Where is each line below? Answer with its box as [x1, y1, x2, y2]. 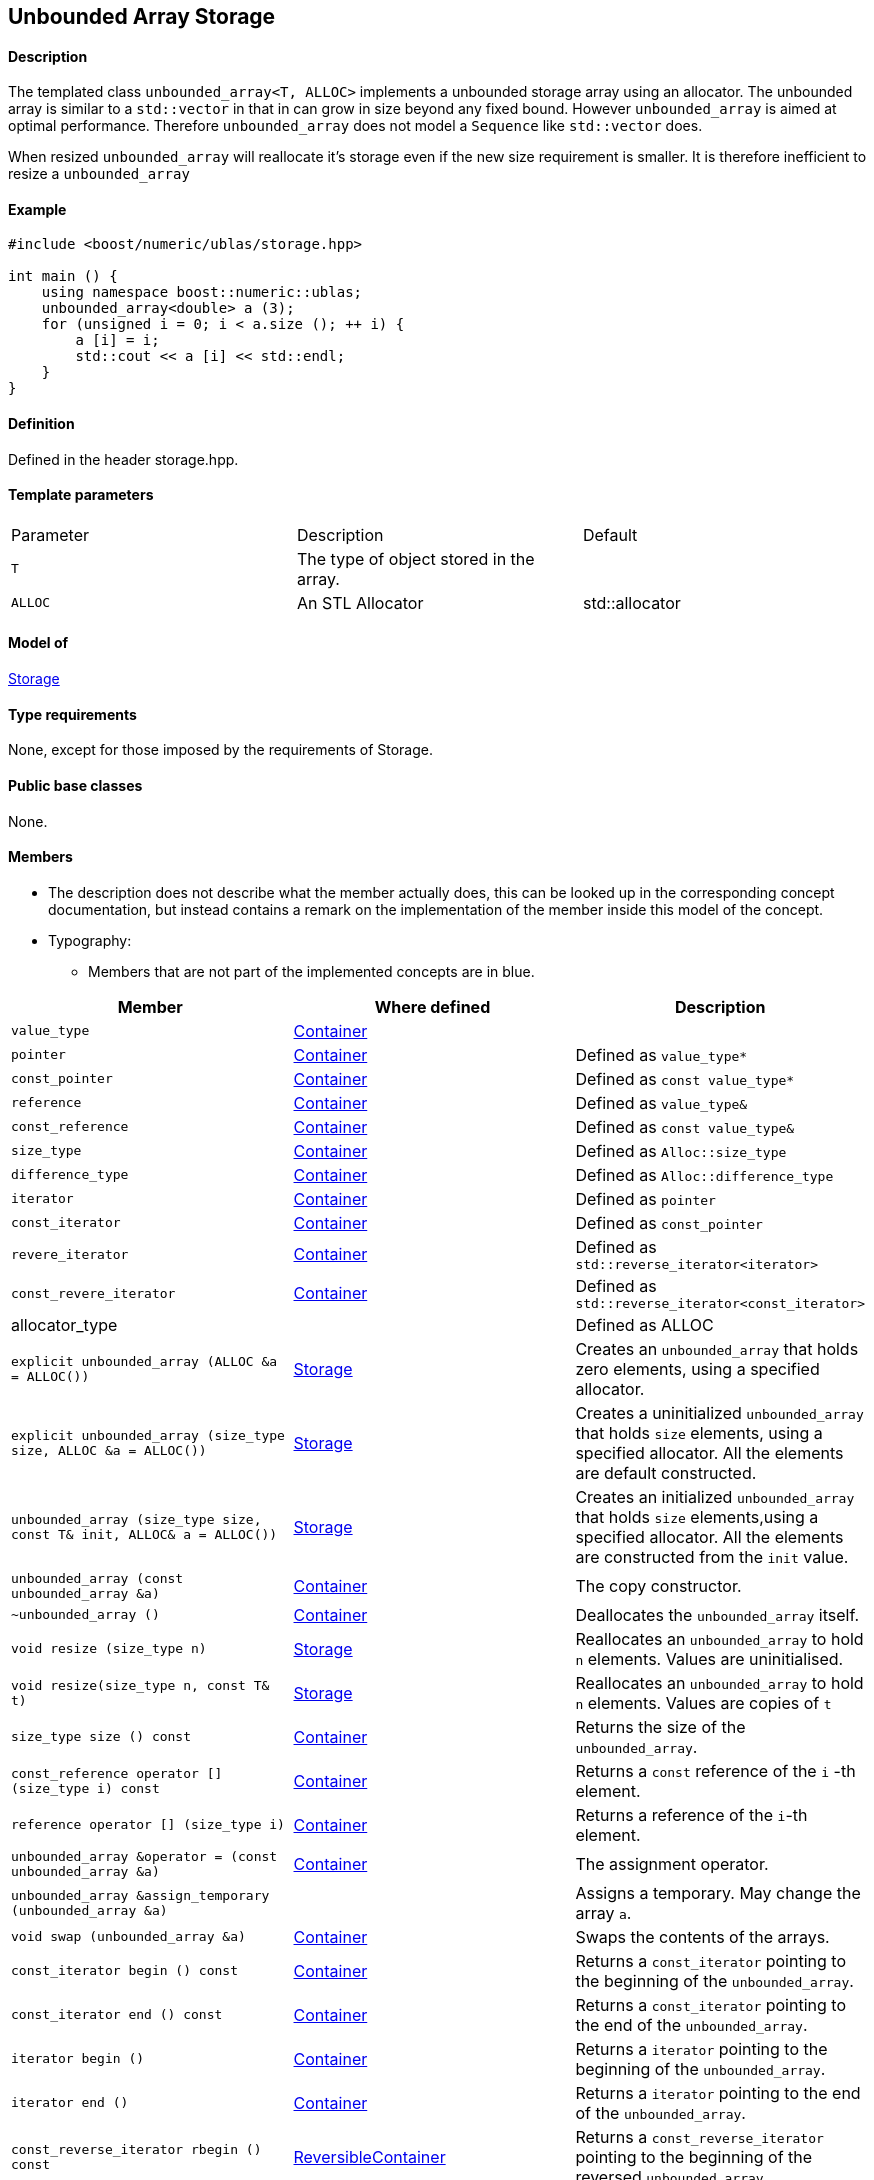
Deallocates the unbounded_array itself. [575, 1604, 860, 1625]
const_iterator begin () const [11, 1963, 238, 1979]
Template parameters [8, 486, 154, 504]
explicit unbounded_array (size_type [11, 1427, 285, 1443]
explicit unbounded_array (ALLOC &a [11, 1353, 278, 1369]
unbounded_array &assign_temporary [11, 1887, 270, 1903]
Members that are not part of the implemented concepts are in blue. [88, 962, 535, 980]
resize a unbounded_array [8, 165, 190, 183]
